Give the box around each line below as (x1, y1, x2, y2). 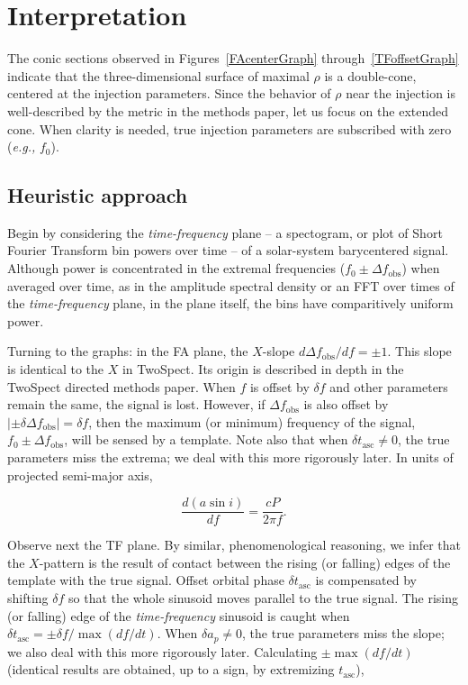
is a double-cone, (324, 66, 417, 85)
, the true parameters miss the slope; (242, 624, 445, 643)
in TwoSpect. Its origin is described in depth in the (121, 360, 404, 379)
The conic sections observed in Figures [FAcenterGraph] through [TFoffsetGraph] (7, 49, 459, 68)
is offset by (249, 377, 310, 396)
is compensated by (315, 571, 417, 589)
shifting (7, 589, 49, 607)
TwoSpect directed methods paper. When (7, 377, 236, 396)
